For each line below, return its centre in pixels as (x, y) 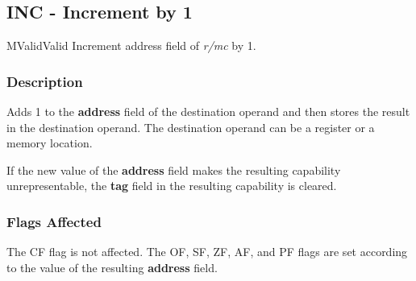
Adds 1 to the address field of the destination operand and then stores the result (208, 112)
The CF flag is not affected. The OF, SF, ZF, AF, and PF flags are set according (207, 252)
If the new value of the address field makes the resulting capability (174, 169)
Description (45, 81)
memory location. (50, 143)
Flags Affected (54, 221)
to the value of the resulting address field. (112, 267)
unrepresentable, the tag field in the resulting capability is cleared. (172, 186)
